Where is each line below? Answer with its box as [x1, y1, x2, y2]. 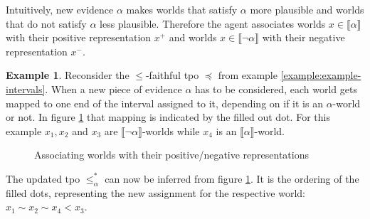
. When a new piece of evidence [45, 81, 182, 96]
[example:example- [280, 68, 361, 82]
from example [218, 68, 277, 82]
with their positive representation [6, 30, 152, 45]
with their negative [262, 30, 345, 45]
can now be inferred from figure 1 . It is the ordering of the [105, 171, 359, 186]
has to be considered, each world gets [195, 81, 357, 96]
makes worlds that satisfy [126, 2, 238, 16]
